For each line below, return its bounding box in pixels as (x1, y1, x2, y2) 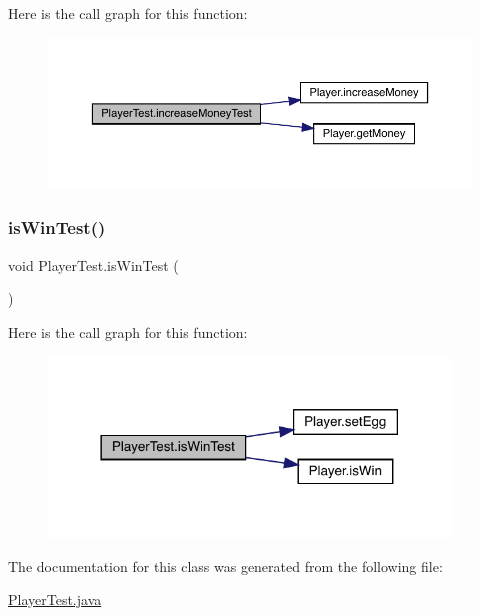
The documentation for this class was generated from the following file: (8, 555, 443, 576)
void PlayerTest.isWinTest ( (8, 254, 179, 275)
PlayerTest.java (8, 589, 102, 610)
